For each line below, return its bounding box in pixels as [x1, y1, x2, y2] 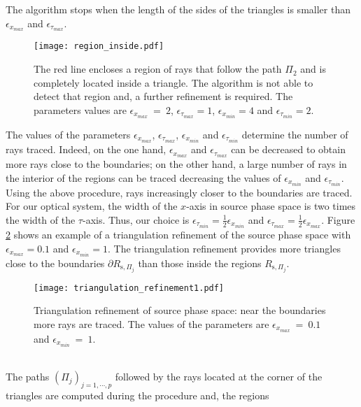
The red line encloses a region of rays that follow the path [34, 62, 282, 76]
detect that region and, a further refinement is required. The [34, 89, 293, 103]
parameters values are [34, 102, 127, 117]
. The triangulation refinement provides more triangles [108, 241, 341, 255]
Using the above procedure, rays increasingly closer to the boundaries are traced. [6, 185, 353, 199]
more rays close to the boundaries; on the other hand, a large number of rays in [6, 156, 347, 171]
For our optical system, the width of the [6, 199, 178, 213]
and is [300, 62, 326, 76]
